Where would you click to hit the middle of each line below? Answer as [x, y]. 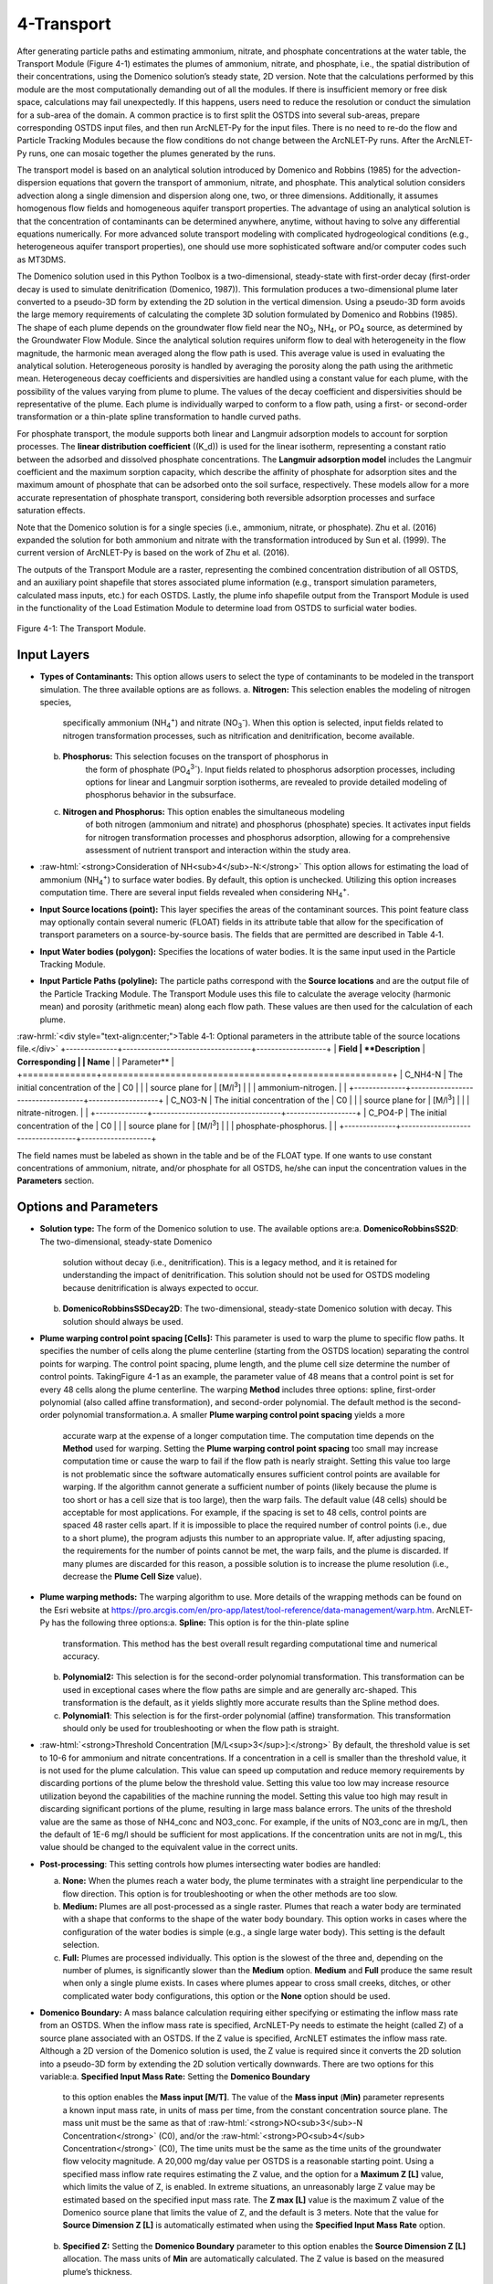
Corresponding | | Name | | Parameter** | [95, 1062]
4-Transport [64, 24]
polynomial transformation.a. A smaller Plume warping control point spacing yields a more [234, 1415]
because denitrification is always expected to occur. [161, 1287]
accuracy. [81, 1656]
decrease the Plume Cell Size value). [132, 1576]
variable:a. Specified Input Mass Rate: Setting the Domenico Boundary [175, 2077]
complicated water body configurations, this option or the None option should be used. [226, 1995]
